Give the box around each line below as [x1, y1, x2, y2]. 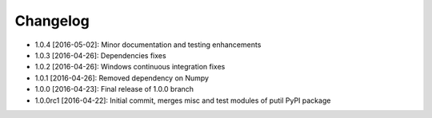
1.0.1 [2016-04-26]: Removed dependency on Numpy [34, 73, 210, 83]
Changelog [14, 12, 90, 29]
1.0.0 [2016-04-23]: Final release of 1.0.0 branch [34, 85, 194, 94]
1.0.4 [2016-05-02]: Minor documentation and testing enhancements [34, 40, 262, 49]
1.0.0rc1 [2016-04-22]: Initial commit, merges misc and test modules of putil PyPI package [34, 96, 331, 105]
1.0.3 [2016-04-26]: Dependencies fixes [34, 50, 167, 60]
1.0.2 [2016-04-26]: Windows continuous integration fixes [34, 62, 226, 72]
